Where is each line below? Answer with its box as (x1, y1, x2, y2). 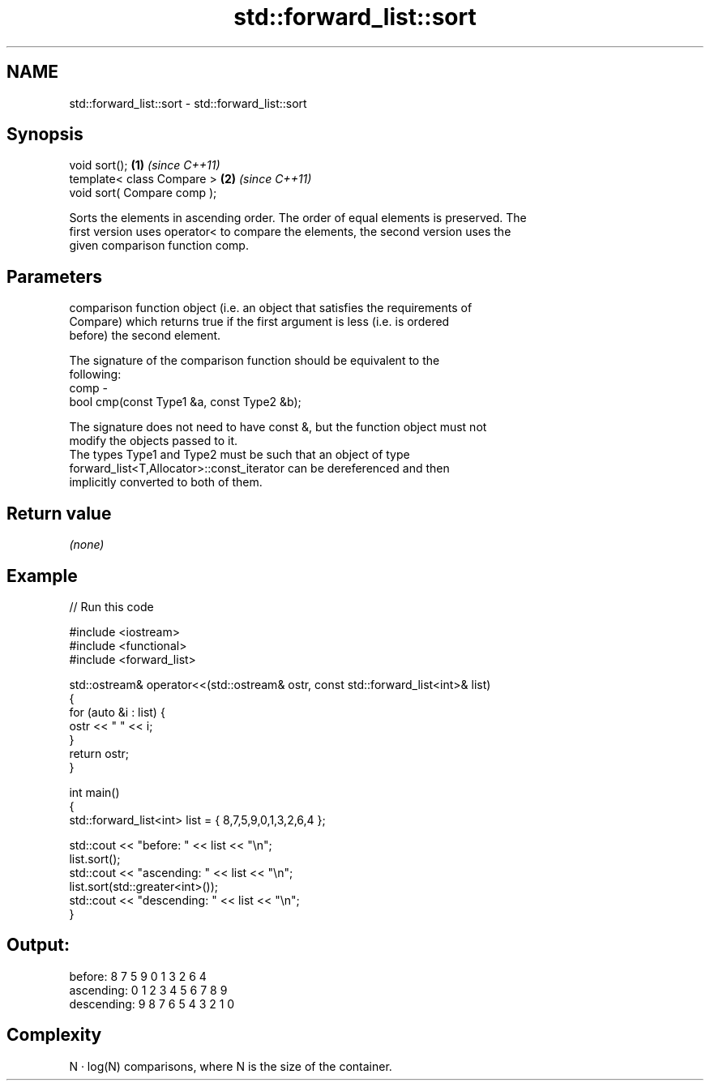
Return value (6, 503, 112, 524)
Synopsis (6, 124, 83, 145)
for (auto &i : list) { (69, 704, 165, 719)
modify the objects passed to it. (69, 434, 238, 448)
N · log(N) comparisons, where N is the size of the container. (69, 1059, 392, 1073)
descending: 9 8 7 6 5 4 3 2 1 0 (69, 996, 235, 1011)
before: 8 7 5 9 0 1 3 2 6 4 (69, 969, 207, 983)
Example (6, 565, 78, 586)
